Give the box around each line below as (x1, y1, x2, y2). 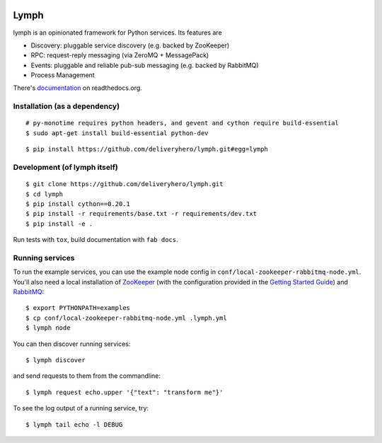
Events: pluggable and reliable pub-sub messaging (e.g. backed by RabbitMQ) (30, 61, 259, 69)
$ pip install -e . (25, 219, 93, 228)
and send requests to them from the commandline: (13, 372, 161, 380)
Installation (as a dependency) (13, 101, 120, 111)
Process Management (30, 71, 95, 79)
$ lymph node (25, 324, 71, 332)
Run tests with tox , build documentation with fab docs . (13, 236, 178, 244)
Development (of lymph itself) (13, 162, 118, 172)
